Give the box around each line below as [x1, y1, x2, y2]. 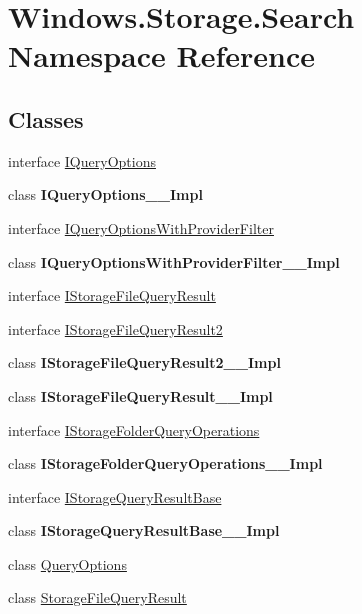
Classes [8, 103, 84, 134]
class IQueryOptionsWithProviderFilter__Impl [8, 251, 340, 272]
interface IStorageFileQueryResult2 [8, 318, 223, 339]
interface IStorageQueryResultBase [8, 486, 222, 507]
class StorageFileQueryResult [8, 587, 187, 608]
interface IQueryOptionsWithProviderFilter [8, 217, 274, 238]
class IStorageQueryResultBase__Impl [8, 520, 280, 541]
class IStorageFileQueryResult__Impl [8, 385, 273, 406]
